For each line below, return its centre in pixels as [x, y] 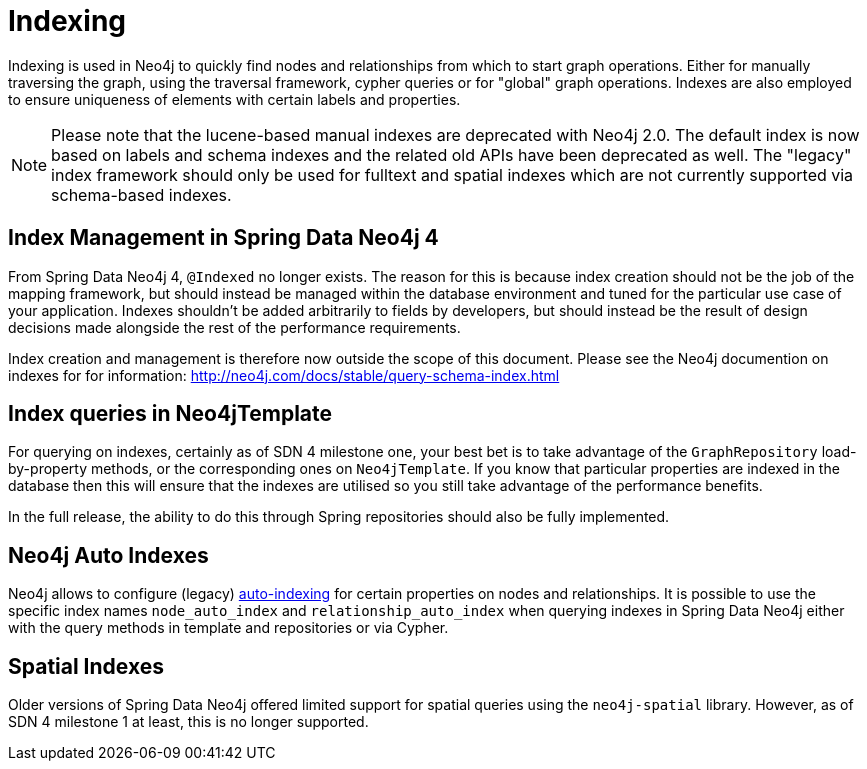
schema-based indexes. [141, 194]
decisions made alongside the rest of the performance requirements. [234, 327]
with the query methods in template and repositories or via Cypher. [228, 628]
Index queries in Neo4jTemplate [170, 414]
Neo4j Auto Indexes [108, 555]
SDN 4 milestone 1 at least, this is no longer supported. [188, 722]
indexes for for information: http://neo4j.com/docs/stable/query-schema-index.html [284, 375]
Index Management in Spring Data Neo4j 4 [223, 238]
